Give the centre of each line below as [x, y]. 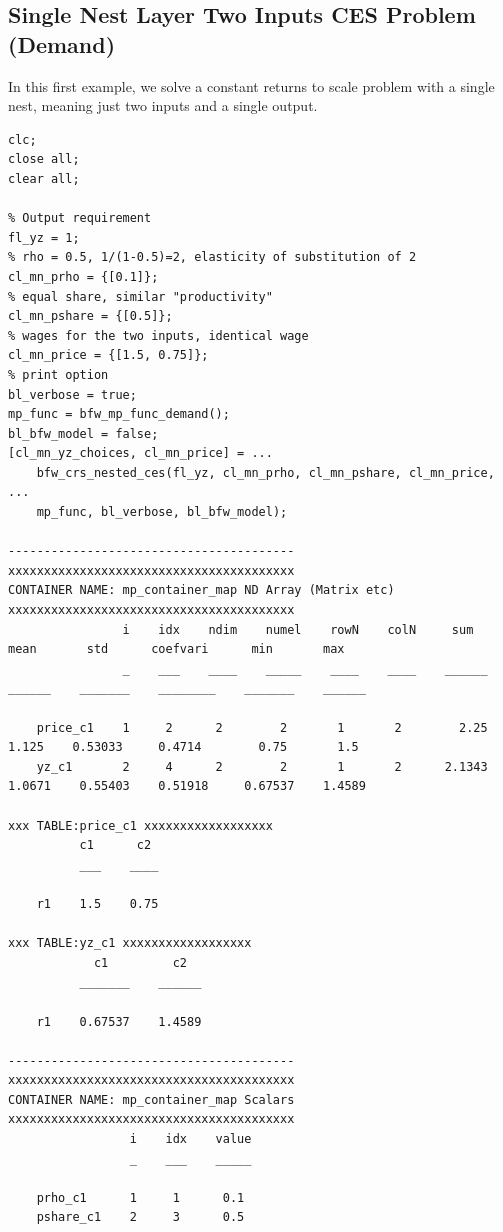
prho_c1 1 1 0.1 [140, 1197]
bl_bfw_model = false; [83, 433]
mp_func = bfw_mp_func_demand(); [119, 414]
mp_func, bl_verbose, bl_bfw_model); [162, 512]
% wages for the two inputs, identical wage [158, 335]
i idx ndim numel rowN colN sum [298, 629]
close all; [44, 159]
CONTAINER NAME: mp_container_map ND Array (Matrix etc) [201, 590]
